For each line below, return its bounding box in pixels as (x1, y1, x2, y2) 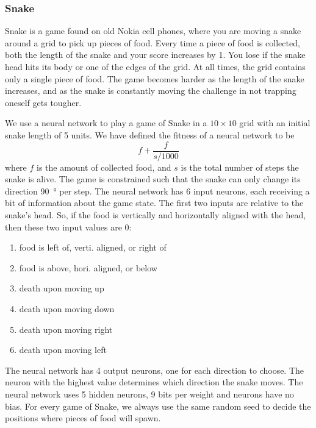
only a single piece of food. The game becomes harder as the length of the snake (5, 72, 304, 85)
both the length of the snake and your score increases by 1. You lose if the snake (5, 48, 306, 61)
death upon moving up (19, 282, 104, 294)
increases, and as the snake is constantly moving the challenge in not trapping (5, 84, 296, 97)
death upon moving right (19, 323, 113, 335)
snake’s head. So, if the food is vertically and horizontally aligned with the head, (5, 209, 306, 221)
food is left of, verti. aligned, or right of (19, 241, 167, 254)
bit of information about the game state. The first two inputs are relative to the (5, 196, 304, 209)
